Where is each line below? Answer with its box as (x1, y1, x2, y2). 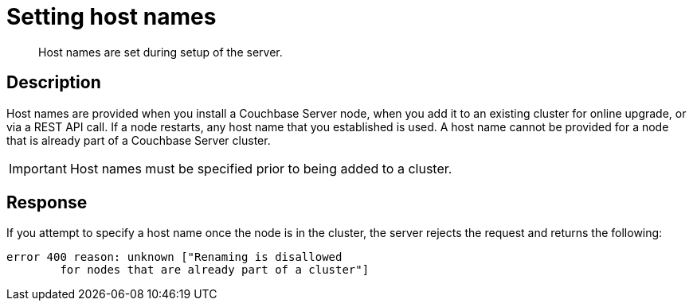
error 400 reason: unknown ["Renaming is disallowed (6, 251, 343, 264)
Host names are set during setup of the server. (38, 45, 283, 59)
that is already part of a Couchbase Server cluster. (6, 133, 271, 147)
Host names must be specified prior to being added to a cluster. (69, 160, 452, 177)
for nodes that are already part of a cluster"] (60, 263, 370, 277)
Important (9, 160, 67, 177)
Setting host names (6, 3, 217, 30)
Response (6, 192, 88, 213)
